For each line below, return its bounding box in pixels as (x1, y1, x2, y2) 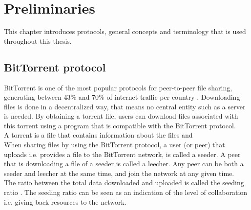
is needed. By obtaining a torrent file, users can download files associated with (4, 111, 238, 121)
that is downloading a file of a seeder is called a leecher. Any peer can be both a (4, 158, 244, 169)
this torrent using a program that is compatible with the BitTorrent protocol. (4, 120, 236, 130)
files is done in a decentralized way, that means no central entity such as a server (4, 101, 246, 111)
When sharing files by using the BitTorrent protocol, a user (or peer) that (4, 140, 225, 150)
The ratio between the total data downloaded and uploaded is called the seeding (4, 177, 244, 188)
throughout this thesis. (4, 35, 72, 46)
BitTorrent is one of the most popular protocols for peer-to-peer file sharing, (4, 82, 232, 92)
